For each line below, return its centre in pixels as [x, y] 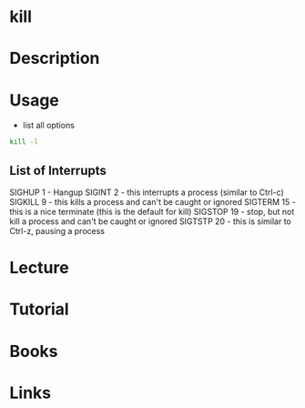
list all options [49, 126]
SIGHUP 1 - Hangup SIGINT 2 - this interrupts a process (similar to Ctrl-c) [147, 192]
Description [55, 59]
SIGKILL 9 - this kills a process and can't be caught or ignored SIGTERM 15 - [152, 202]
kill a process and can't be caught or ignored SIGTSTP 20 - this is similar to [150, 221]
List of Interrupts [58, 170]
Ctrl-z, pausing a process [57, 231]
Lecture [40, 268]
